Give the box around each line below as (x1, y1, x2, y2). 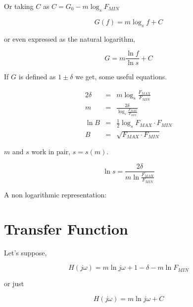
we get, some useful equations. (75, 71, 167, 82)
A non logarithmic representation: (4, 189, 107, 199)
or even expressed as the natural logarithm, (4, 33, 136, 44)
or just (4, 278, 24, 289)
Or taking (4, 1, 34, 11)
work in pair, (31, 146, 71, 157)
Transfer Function (4, 218, 128, 239)
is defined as (18, 71, 56, 82)
